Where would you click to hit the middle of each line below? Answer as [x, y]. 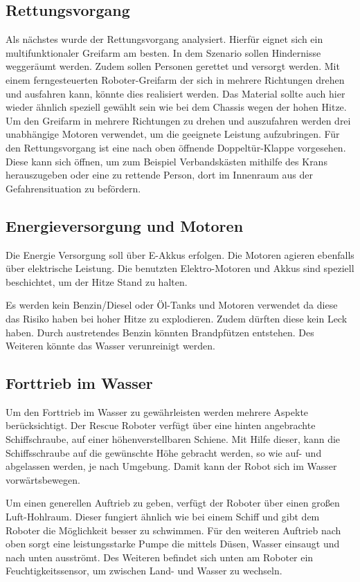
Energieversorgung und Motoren [125, 225]
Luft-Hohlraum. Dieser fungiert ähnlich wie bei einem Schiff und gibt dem [163, 517]
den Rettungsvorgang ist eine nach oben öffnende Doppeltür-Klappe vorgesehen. [176, 147]
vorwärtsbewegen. [43, 479]
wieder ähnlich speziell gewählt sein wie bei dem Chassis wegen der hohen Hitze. [176, 107]
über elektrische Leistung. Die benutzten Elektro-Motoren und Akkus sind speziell [180, 268]
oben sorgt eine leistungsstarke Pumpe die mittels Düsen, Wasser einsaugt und [173, 544]
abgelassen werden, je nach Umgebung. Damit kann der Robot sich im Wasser [171, 466]
